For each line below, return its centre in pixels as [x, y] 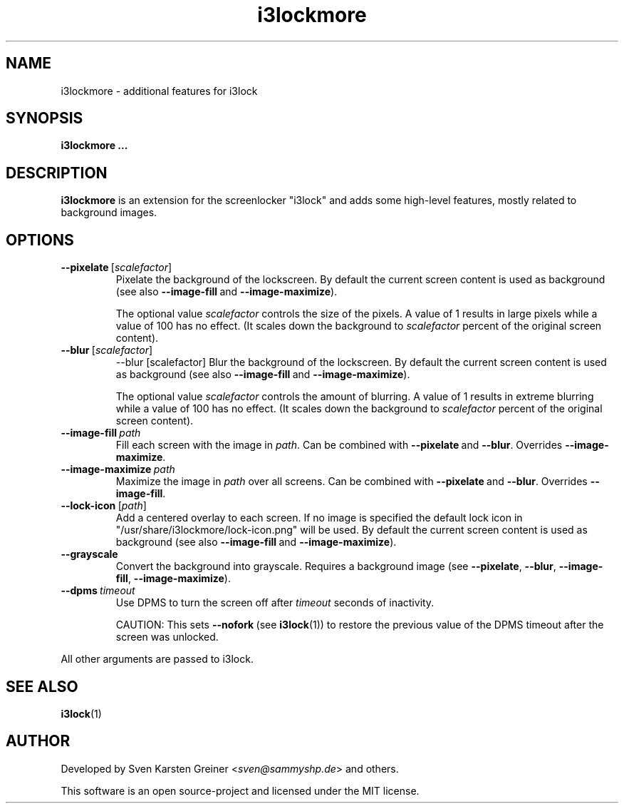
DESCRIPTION [57, 173]
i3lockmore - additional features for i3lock [159, 91]
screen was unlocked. [167, 637]
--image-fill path [101, 433]
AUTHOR [38, 741]
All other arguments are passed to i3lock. [157, 659]
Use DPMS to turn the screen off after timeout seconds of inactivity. [275, 603]
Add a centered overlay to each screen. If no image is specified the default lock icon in [319, 518]
